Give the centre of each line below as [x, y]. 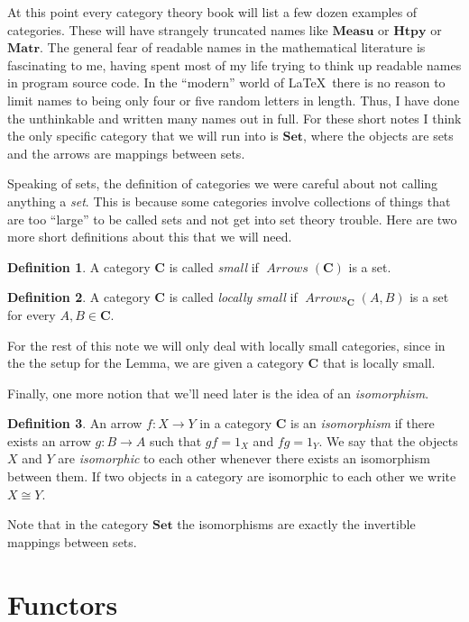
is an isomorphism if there [363, 423]
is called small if [214, 266]
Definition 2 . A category [79, 297]
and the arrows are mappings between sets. [126, 153]
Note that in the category [78, 524]
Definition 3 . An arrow [75, 423]
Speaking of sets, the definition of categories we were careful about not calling [223, 183]
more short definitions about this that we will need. [150, 237]
